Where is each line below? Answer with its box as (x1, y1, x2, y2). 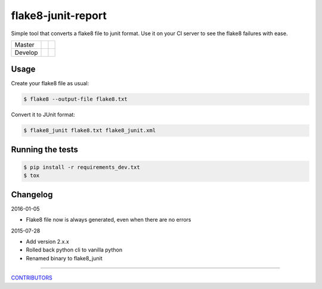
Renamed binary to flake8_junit (26, 254, 103, 262)
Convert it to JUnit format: (11, 111, 76, 119)
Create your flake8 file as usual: (11, 80, 89, 87)
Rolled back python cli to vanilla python (26, 246, 122, 253)
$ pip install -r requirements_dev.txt (23, 164, 140, 170)
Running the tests (11, 144, 79, 154)
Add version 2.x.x (26, 238, 70, 246)
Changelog (11, 189, 53, 200)
